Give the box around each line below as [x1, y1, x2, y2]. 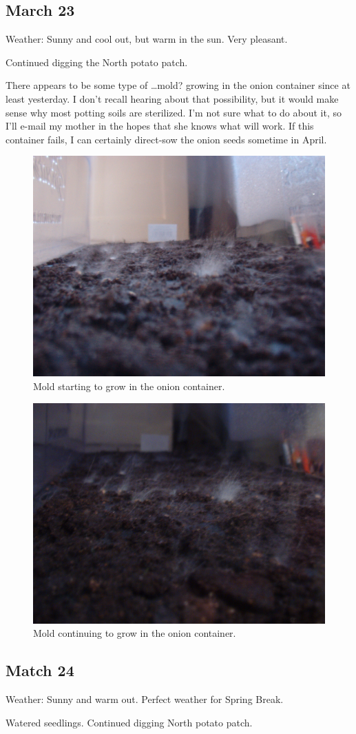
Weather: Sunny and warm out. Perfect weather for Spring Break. [6, 692, 284, 706]
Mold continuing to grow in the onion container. [33, 626, 236, 640]
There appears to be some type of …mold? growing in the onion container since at [6, 78, 350, 92]
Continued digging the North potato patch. [6, 54, 188, 69]
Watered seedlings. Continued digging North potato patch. [6, 715, 253, 729]
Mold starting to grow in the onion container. [33, 379, 225, 394]
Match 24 [6, 660, 74, 681]
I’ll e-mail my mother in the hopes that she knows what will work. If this [6, 119, 314, 133]
